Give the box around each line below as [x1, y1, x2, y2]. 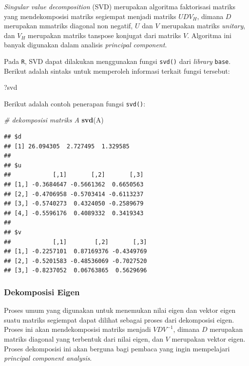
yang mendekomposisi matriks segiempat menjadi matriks [4, 11, 176, 21]
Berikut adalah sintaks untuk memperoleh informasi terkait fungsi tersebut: [4, 65, 230, 76]
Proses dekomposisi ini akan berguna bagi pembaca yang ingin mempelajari [4, 343, 230, 353]
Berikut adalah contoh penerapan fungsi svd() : [4, 98, 146, 108]
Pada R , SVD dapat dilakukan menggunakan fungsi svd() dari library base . [4, 56, 231, 66]
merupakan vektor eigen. [172, 333, 246, 344]
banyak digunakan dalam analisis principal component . [4, 40, 167, 50]
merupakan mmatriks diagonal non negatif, [4, 20, 133, 31]
